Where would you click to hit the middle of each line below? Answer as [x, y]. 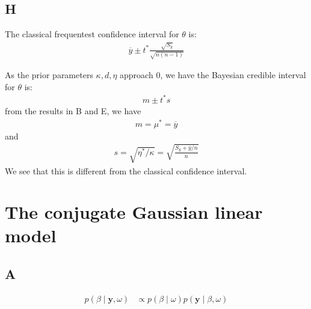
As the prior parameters [49, 75]
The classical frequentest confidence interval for [92, 34]
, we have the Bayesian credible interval [233, 75]
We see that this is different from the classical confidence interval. [126, 170]
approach [137, 75]
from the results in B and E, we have [73, 110]
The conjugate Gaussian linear [134, 212]
